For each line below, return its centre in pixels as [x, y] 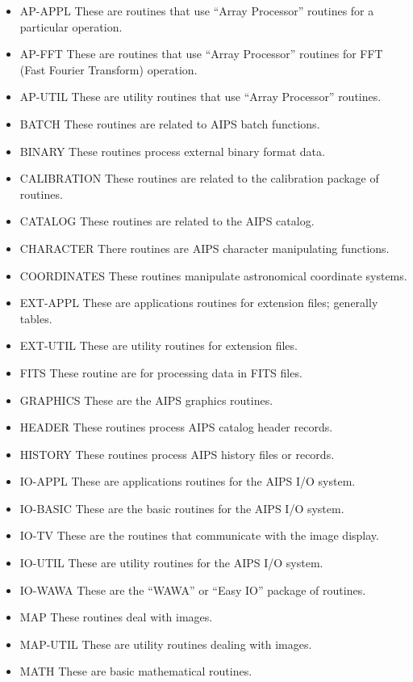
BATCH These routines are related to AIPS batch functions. [170, 123]
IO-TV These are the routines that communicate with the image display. [199, 535]
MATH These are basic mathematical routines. [136, 671]
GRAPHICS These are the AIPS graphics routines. [146, 400]
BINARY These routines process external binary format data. [172, 151]
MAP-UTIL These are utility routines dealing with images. [166, 644]
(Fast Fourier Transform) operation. [108, 69]
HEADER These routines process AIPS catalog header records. [176, 427]
